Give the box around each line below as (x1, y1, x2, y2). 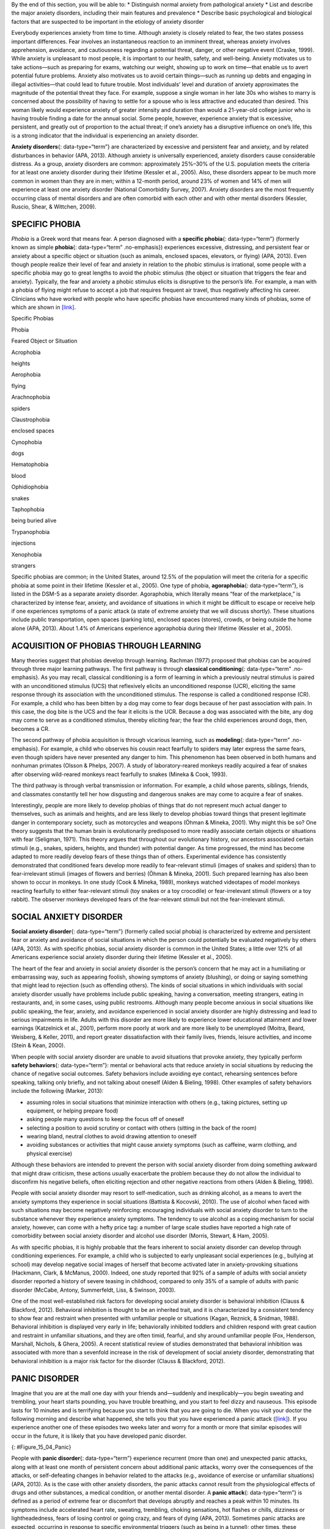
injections (11, 539, 36, 547)
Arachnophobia (11, 393, 50, 401)
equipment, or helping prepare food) (26, 1107, 119, 1114)
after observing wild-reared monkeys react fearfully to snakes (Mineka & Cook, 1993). (11, 771, 227, 778)
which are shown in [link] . (11, 303, 76, 311)
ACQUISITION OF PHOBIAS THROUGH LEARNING (11, 640, 202, 651)
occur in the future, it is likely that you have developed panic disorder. (11, 1432, 187, 1440)
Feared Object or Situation (11, 337, 78, 345)
